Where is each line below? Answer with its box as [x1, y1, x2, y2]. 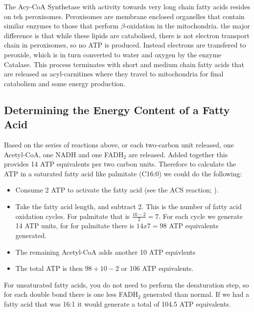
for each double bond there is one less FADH [4, 289, 139, 299]
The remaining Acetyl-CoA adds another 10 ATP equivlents [15, 246, 196, 257]
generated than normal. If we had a [143, 289, 250, 299]
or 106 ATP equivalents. [121, 263, 194, 273]
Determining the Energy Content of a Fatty [4, 102, 230, 117]
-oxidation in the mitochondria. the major [124, 21, 250, 31]
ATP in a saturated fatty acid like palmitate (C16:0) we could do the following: [4, 168, 242, 178]
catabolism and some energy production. [4, 78, 125, 88]
